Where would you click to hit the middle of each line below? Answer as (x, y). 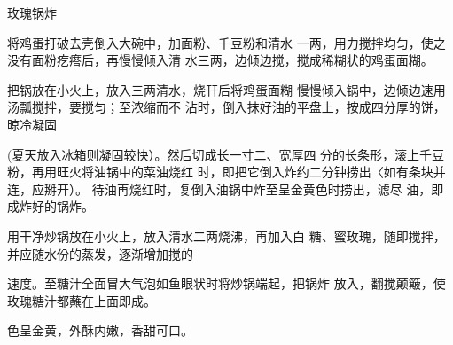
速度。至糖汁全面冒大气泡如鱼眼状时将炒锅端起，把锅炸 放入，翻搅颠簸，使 (226, 283)
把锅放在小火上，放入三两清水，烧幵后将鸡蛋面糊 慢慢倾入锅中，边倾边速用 (226, 89)
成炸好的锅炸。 (51, 206)
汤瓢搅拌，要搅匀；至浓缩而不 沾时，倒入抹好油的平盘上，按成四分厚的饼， (226, 107)
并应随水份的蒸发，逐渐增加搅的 (100, 253)
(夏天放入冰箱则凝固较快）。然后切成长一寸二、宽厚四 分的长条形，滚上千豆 (226, 154)
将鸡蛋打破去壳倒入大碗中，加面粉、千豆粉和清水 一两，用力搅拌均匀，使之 (226, 42)
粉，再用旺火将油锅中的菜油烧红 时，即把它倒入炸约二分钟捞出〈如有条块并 (226, 172)
